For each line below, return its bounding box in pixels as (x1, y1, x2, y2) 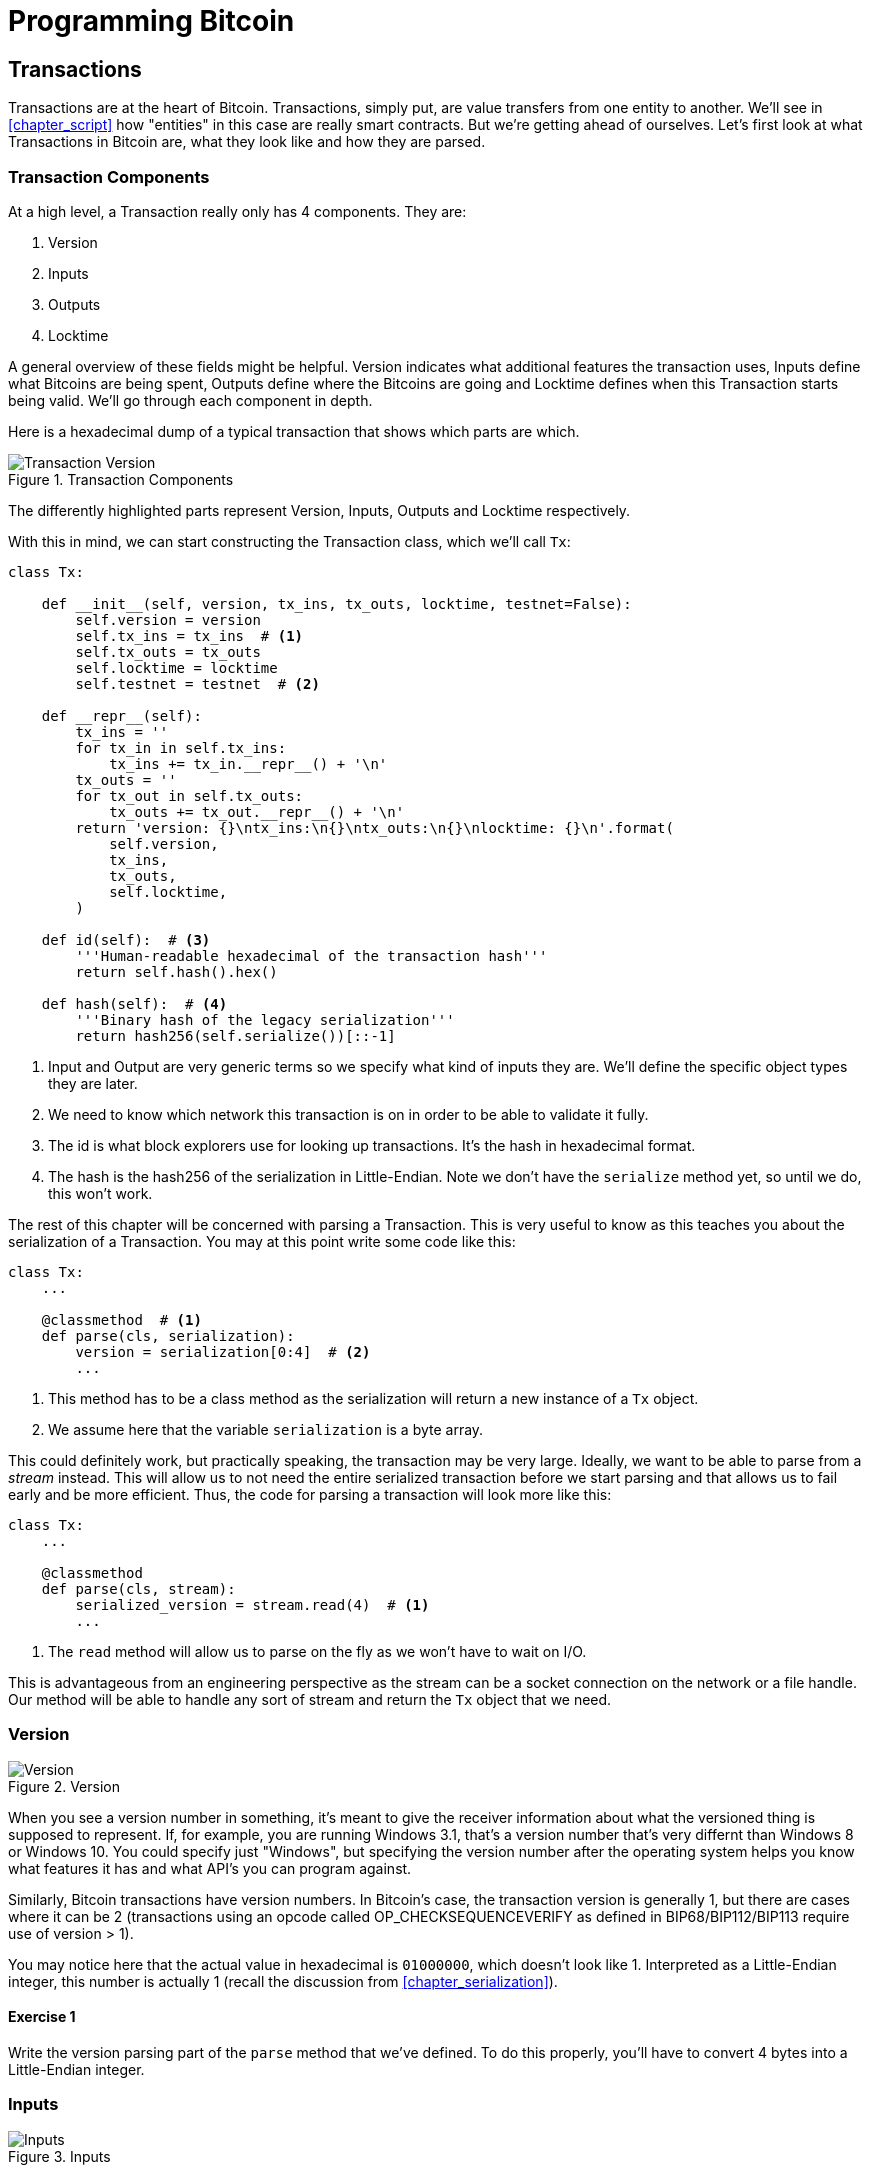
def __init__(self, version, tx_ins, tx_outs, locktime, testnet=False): (41, 595, 632, 612)
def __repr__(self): (41, 707, 202, 724)
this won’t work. (48, 1184, 153, 1202)
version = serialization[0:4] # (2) (75, 1343, 371, 1360)
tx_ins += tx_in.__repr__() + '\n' (109, 755, 388, 772)
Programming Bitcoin (8, 4, 295, 38)
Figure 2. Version (8, 1777, 120, 1795)
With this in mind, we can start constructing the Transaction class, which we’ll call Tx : (8, 532, 571, 550)
